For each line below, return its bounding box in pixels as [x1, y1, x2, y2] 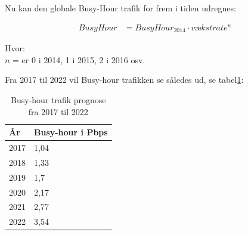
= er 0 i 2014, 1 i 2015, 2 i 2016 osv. [13, 53, 145, 66]
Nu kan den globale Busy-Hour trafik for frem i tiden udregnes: [5, 2, 236, 14]
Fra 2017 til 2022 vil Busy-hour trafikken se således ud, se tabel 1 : [5, 73, 244, 86]
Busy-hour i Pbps [34, 126, 108, 138]
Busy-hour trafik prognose [11, 93, 106, 106]
